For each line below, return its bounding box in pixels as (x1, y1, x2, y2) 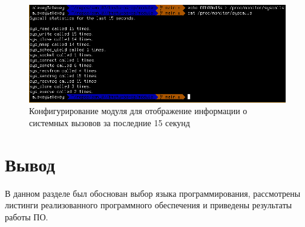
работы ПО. (5, 210, 48, 223)
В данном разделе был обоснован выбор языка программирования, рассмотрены (5, 187, 301, 199)
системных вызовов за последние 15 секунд (29, 116, 190, 129)
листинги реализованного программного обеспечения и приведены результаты (5, 199, 292, 211)
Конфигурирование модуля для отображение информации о (29, 104, 248, 117)
